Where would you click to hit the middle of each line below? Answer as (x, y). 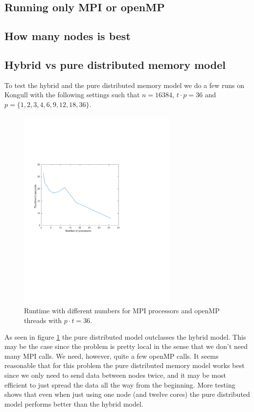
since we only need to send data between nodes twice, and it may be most (115, 375)
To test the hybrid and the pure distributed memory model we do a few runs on (125, 85)
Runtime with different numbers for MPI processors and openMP (122, 311)
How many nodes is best (68, 36)
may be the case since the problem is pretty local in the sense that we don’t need (126, 346)
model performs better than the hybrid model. (74, 403)
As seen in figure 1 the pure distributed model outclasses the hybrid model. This (125, 336)
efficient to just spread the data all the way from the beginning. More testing (120, 384)
